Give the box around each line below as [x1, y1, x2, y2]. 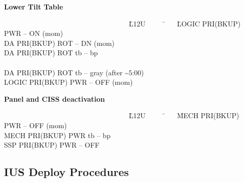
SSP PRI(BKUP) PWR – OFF [4, 140, 99, 150]
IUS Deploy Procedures [4, 164, 129, 180]
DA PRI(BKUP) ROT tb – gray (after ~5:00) [4, 67, 144, 77]
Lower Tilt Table [4, 1, 63, 11]
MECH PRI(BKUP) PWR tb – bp [4, 130, 110, 140]
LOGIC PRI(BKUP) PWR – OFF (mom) [4, 77, 133, 87]
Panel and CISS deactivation [4, 93, 105, 104]
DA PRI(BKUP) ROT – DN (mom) [4, 37, 115, 48]
